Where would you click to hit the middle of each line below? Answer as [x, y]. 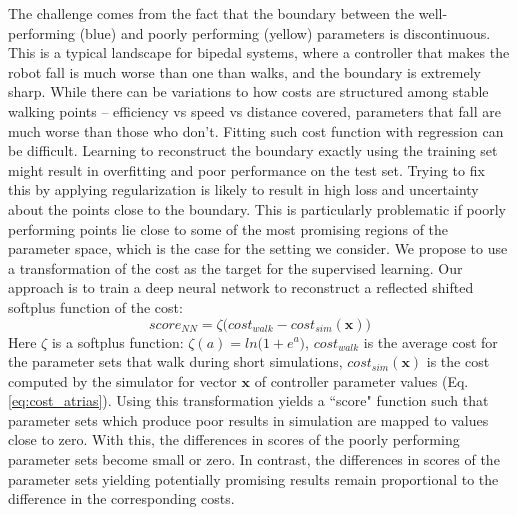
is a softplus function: [117, 341]
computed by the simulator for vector [122, 380]
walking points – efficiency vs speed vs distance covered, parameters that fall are [254, 110]
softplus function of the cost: [95, 306]
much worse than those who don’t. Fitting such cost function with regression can [256, 130]
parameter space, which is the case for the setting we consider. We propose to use [258, 248]
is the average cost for [430, 341]
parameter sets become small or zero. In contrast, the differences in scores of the [254, 459]
